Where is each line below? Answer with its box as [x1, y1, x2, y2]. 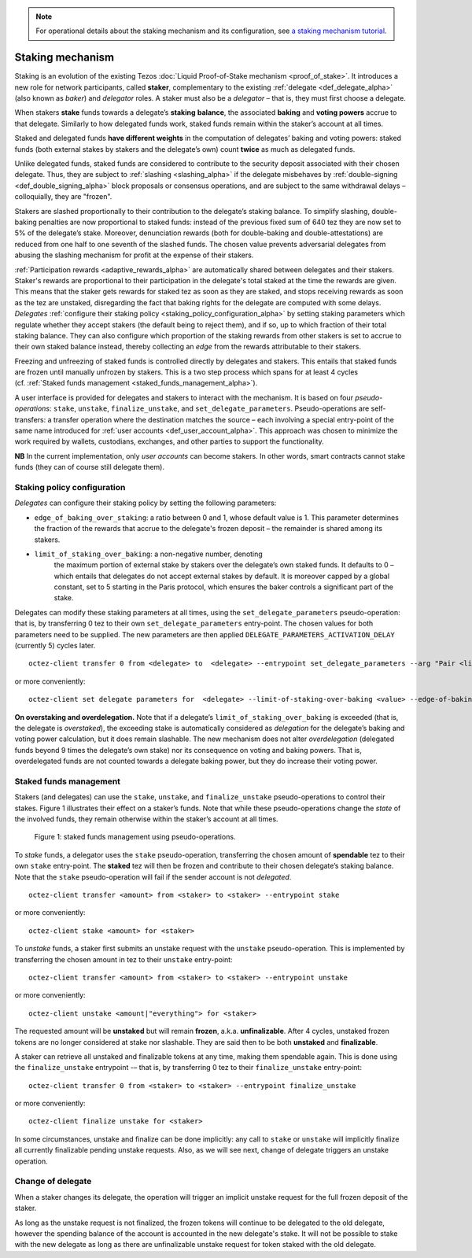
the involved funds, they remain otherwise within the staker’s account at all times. [14, 814, 278, 824]
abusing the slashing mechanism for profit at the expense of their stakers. [14, 250, 254, 260]
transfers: [14, 415, 46, 424]
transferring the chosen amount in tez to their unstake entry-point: [14, 954, 233, 964]
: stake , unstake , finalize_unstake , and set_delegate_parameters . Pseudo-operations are [49, 404, 370, 413]
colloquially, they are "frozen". [14, 192, 112, 201]
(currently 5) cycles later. [14, 641, 96, 651]
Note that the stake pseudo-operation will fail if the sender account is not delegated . [14, 872, 292, 881]
